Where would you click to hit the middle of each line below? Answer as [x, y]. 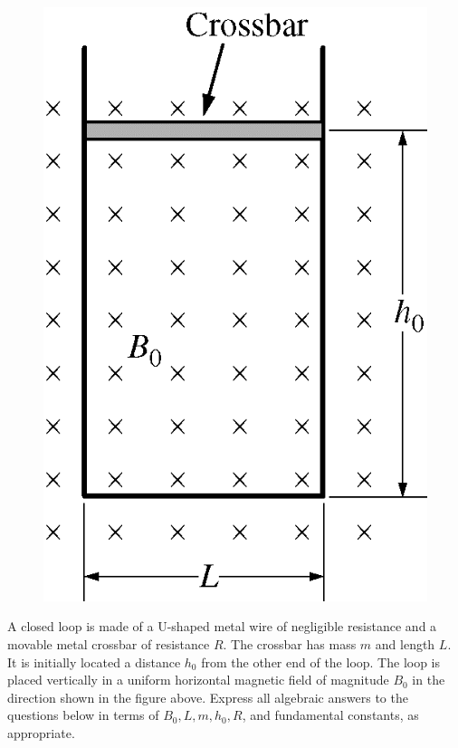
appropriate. [41, 733]
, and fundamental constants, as [330, 715]
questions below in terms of [83, 715]
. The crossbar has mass [290, 644]
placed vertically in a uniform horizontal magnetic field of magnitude [198, 680]
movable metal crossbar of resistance [109, 644]
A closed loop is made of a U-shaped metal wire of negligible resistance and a [222, 626]
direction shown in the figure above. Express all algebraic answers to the [208, 697]
